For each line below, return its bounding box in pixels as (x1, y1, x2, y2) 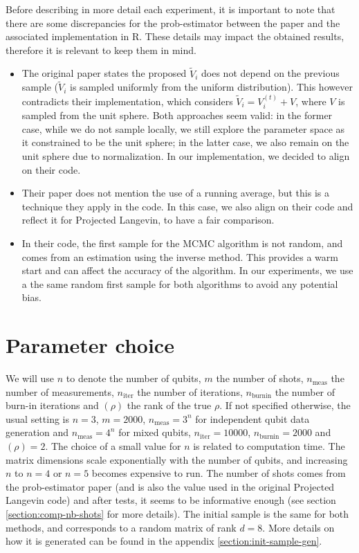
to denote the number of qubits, (66, 371, 201, 386)
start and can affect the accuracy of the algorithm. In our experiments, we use (21, 263, 353, 278)
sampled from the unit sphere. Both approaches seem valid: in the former (21, 108, 333, 123)
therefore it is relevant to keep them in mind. (6, 42, 196, 57)
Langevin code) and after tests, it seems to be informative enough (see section (6, 493, 336, 507)
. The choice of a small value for (45, 439, 181, 453)
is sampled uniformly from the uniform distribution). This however (69, 80, 353, 94)
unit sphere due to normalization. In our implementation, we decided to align (21, 149, 350, 163)
